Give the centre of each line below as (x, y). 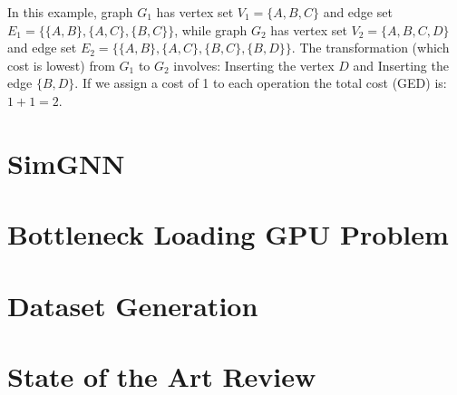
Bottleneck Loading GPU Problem (228, 234)
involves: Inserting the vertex (254, 65)
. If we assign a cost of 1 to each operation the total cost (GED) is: (261, 83)
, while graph (211, 29)
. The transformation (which (370, 48)
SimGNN (66, 163)
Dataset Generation (133, 305)
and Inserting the (401, 65)
